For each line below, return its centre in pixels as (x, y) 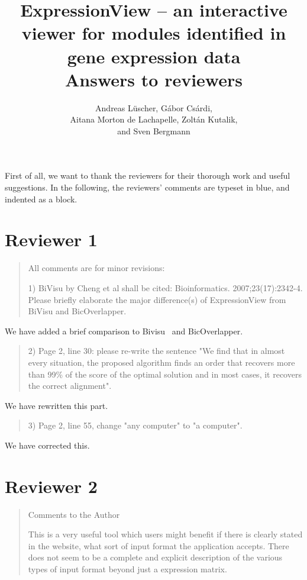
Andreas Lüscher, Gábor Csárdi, (154, 107)
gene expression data (154, 56)
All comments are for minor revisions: (96, 268)
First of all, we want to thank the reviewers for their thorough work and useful (148, 175)
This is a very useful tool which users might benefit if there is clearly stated (165, 534)
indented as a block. (41, 199)
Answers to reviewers (154, 79)
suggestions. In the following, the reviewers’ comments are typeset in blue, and (147, 187)
